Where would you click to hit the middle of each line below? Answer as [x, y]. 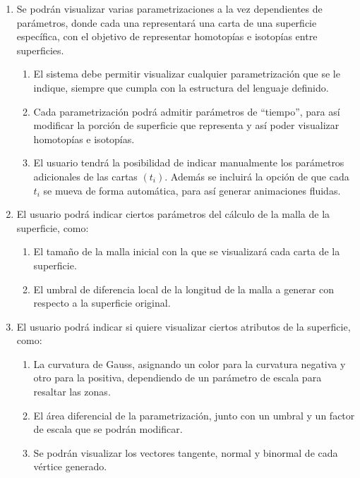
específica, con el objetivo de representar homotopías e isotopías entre [167, 36]
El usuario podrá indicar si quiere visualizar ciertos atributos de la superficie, [184, 326]
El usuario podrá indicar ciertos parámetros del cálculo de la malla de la [173, 214]
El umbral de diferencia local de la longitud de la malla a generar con [184, 289]
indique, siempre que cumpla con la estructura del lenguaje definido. [181, 87]
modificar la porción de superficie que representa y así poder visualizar [186, 125]
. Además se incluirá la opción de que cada [257, 176]
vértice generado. [70, 466]
